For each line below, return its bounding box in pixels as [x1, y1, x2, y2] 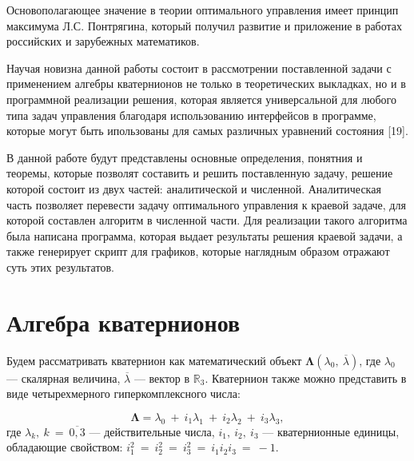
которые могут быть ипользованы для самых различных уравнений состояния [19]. [6, 122, 408, 139]
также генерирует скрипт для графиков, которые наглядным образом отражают [6, 243, 390, 260]
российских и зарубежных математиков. [6, 33, 200, 50]
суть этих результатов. [6, 258, 114, 275]
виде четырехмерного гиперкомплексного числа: [6, 385, 241, 402]
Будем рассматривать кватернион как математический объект [6, 352, 302, 368]
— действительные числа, [89, 423, 215, 439]
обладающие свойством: [6, 439, 123, 455]
